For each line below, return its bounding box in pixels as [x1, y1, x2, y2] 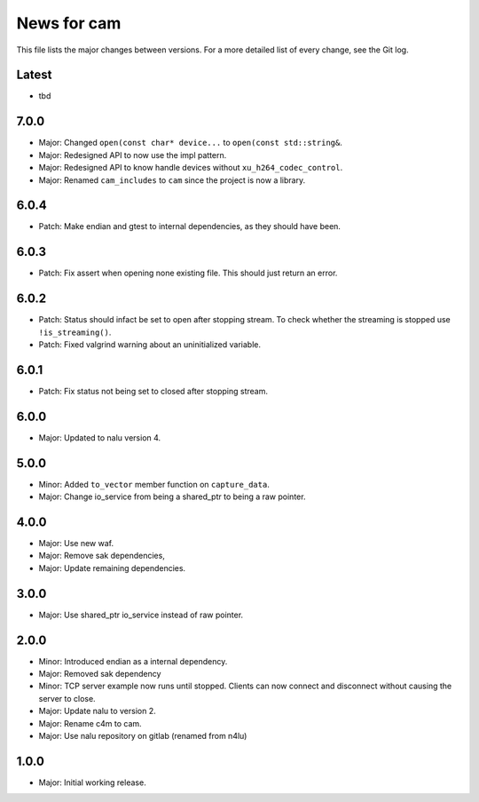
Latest [16, 67, 52, 83]
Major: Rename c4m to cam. [38, 718, 142, 728]
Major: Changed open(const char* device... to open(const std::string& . [38, 138, 343, 148]
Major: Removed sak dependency [38, 669, 161, 679]
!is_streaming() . [38, 327, 112, 337]
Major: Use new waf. [38, 538, 114, 549]
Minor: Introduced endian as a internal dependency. [38, 655, 228, 666]
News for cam [16, 13, 122, 33]
